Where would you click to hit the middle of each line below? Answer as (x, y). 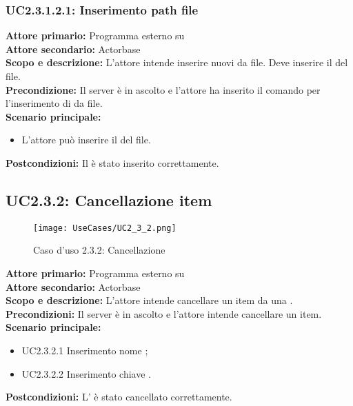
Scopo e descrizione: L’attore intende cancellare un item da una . (149, 300)
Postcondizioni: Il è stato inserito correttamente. (112, 162)
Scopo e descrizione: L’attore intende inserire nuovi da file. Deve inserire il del (177, 62)
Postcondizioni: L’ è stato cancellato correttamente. (119, 397)
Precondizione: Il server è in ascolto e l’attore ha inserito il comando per (163, 89)
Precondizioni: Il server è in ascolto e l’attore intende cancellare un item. (164, 313)
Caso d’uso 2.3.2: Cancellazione (99, 250)
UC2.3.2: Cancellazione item (109, 200)
